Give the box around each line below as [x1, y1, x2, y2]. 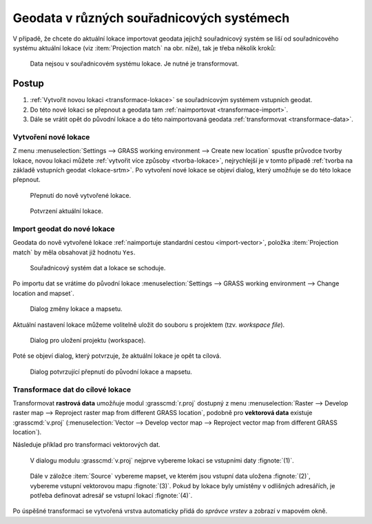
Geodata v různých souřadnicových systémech [12, 10, 290, 26]
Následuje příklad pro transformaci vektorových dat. [12, 441, 161, 449]
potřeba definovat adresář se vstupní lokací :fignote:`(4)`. [30, 492, 193, 500]
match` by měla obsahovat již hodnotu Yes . [12, 248, 136, 256]
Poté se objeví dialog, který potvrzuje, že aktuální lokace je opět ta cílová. [12, 352, 222, 360]
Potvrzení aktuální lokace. [30, 207, 103, 215]
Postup [12, 78, 45, 90]
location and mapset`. [12, 289, 75, 297]
